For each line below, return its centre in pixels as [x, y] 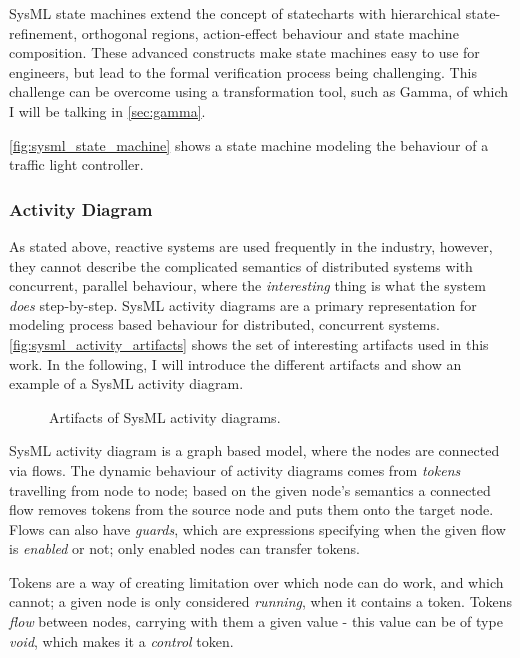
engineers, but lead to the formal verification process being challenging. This [243, 71]
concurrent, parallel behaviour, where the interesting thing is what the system [247, 285]
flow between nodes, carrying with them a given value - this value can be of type [256, 621]
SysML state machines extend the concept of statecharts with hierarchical [235, 13]
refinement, [43, 32]
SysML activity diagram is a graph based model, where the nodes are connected [254, 450]
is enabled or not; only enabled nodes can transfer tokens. [184, 548]
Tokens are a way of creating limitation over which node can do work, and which [256, 581]
